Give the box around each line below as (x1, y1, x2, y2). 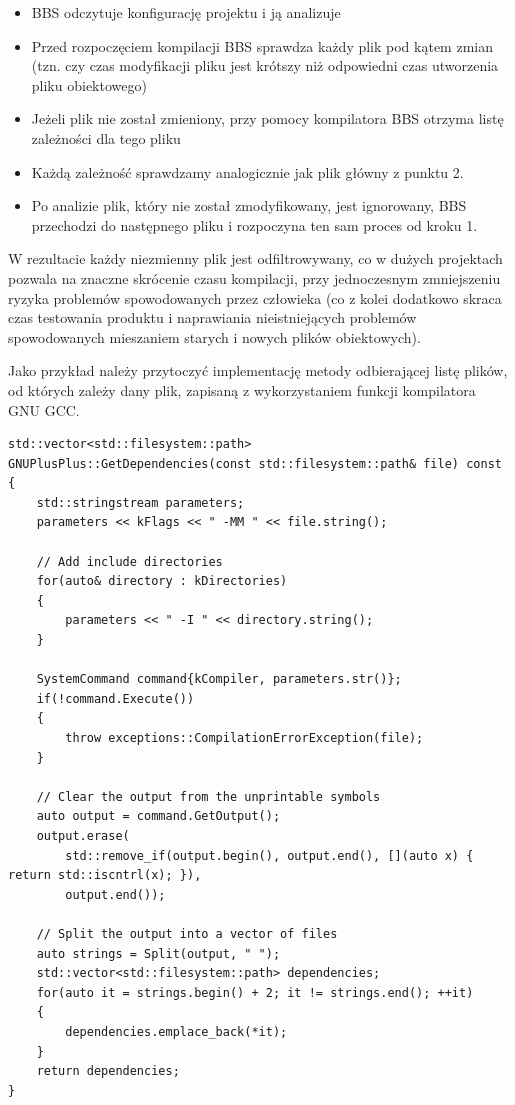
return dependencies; (36, 1064, 180, 1079)
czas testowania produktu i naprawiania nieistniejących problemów (8, 307, 417, 328)
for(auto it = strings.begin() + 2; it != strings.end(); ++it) (36, 985, 474, 1000)
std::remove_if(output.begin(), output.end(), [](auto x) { (65, 848, 474, 863)
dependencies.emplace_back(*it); (65, 1024, 288, 1039)
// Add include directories (36, 554, 223, 569)
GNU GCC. (8, 399, 80, 420)
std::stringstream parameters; (36, 495, 245, 510)
